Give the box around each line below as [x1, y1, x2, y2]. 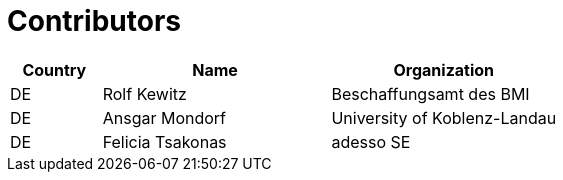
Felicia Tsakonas [102, 131, 227, 152]
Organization [393, 59, 495, 80]
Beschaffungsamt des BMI [331, 83, 530, 104]
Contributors [7, 4, 182, 38]
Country [22, 59, 87, 80]
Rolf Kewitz [102, 83, 187, 104]
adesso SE [331, 131, 411, 152]
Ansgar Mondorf [102, 107, 227, 128]
